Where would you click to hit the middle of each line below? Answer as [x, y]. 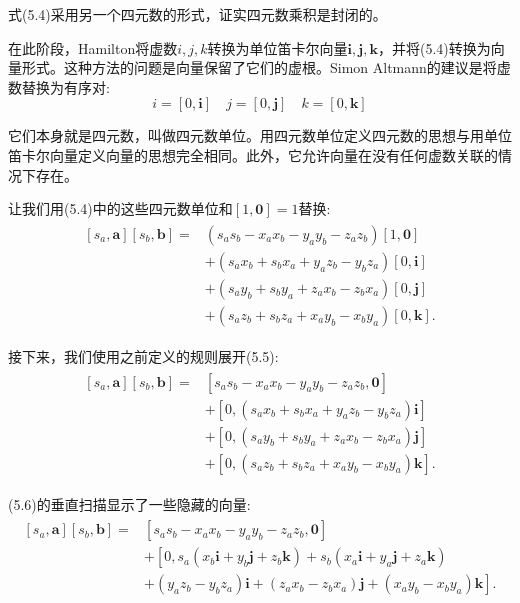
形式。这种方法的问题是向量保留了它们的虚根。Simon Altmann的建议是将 [259, 67]
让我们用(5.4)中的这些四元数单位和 [120, 208]
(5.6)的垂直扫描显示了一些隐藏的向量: [129, 503]
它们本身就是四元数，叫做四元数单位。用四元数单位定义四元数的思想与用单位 [260, 135]
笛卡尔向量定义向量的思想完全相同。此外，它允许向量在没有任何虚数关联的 [253, 154]
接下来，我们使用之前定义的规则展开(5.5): [143, 355]
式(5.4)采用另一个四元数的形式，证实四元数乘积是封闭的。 [197, 14]
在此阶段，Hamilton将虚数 [93, 47]
